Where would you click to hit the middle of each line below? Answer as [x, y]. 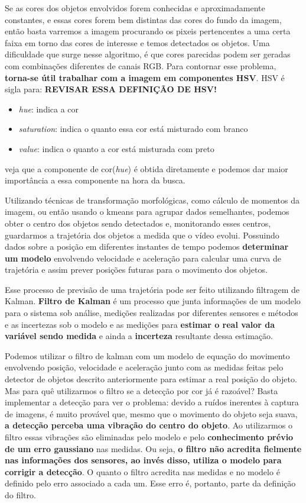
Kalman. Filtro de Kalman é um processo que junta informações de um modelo [153, 301]
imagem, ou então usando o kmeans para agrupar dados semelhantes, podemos [147, 212]
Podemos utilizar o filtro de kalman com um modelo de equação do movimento [147, 355]
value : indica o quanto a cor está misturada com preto [116, 148]
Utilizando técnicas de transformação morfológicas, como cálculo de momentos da [152, 200]
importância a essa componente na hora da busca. [95, 180]
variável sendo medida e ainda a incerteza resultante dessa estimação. [139, 336]
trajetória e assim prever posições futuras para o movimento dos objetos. [136, 270]
